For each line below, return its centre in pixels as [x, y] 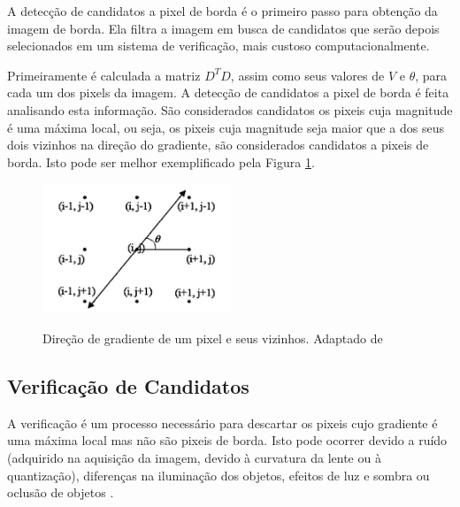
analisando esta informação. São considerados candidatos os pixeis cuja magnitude [230, 109]
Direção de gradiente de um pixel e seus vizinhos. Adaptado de [213, 338]
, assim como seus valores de [307, 75]
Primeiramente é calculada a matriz [104, 75]
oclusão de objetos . [61, 492]
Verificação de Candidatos [128, 385]
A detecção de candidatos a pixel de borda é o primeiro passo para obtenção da [222, 11]
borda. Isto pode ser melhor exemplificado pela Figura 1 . [161, 161]
